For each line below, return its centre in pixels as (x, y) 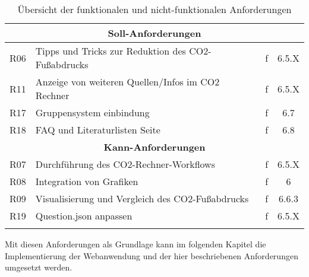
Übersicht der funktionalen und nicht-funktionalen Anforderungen (154, 9)
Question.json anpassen (84, 216)
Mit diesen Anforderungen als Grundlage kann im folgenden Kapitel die (135, 244)
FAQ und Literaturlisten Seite (98, 130)
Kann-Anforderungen (154, 147)
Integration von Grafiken (87, 181)
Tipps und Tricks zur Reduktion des (111, 51)
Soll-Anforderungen (154, 33)
